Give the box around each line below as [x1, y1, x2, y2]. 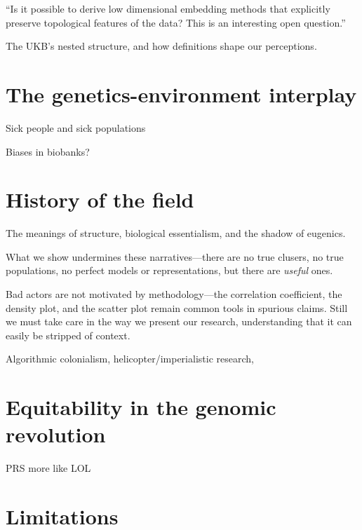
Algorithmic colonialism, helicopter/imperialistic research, [6, 351, 254, 366]
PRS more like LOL [6, 461, 91, 475]
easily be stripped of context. [6, 327, 130, 342]
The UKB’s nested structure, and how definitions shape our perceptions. [6, 39, 317, 53]
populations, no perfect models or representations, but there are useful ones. [6, 263, 333, 278]
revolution [6, 420, 106, 449]
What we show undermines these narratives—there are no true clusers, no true [6, 249, 344, 264]
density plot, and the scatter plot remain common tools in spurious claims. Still [6, 300, 348, 315]
